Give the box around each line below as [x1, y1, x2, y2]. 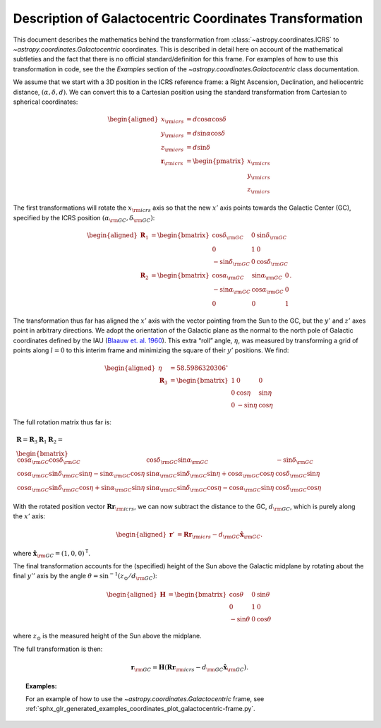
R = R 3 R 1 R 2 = [16, 435, 64, 445]
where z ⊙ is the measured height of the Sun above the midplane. [13, 632, 202, 642]
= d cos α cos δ [186, 115, 227, 124]
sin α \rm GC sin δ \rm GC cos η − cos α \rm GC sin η [145, 484, 274, 494]
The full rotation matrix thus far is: [13, 417, 112, 426]
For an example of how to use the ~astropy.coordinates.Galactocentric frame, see [25, 694, 265, 703]
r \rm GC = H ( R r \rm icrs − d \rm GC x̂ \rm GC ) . [131, 664, 249, 673]
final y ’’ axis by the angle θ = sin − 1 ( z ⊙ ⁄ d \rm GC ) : [13, 571, 158, 582]
